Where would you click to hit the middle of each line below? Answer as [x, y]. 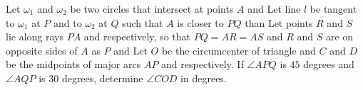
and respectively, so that [137, 36]
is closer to [200, 22]
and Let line [274, 9]
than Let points [279, 22]
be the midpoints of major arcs [73, 64]
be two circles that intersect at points [152, 9]
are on [339, 36]
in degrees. [204, 78]
